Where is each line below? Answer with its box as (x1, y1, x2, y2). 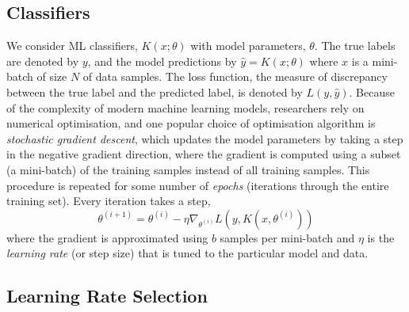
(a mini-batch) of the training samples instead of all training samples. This (6, 161, 370, 177)
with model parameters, (190, 37, 306, 54)
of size (36, 68, 67, 85)
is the (367, 229, 395, 245)
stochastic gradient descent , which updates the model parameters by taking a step (6, 130, 403, 146)
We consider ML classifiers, (6, 37, 138, 54)
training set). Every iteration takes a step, (6, 192, 211, 209)
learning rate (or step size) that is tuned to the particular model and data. (6, 245, 369, 261)
